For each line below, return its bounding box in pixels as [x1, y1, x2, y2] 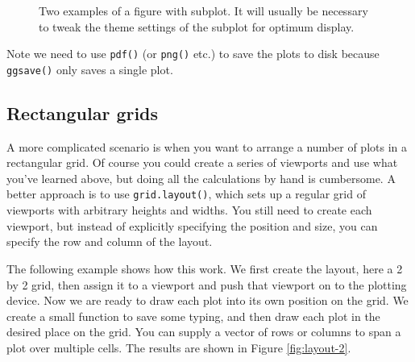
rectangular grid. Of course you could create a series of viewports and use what [6, 154, 398, 171]
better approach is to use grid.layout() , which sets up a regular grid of [6, 185, 366, 202]
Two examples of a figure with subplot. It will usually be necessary [39, 2, 368, 19]
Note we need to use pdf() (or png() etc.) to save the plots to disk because [6, 45, 380, 62]
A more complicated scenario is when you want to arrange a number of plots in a [6, 138, 407, 155]
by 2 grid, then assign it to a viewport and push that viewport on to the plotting [6, 276, 407, 293]
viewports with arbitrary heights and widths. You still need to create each [6, 202, 372, 218]
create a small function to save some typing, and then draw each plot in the [6, 307, 380, 324]
